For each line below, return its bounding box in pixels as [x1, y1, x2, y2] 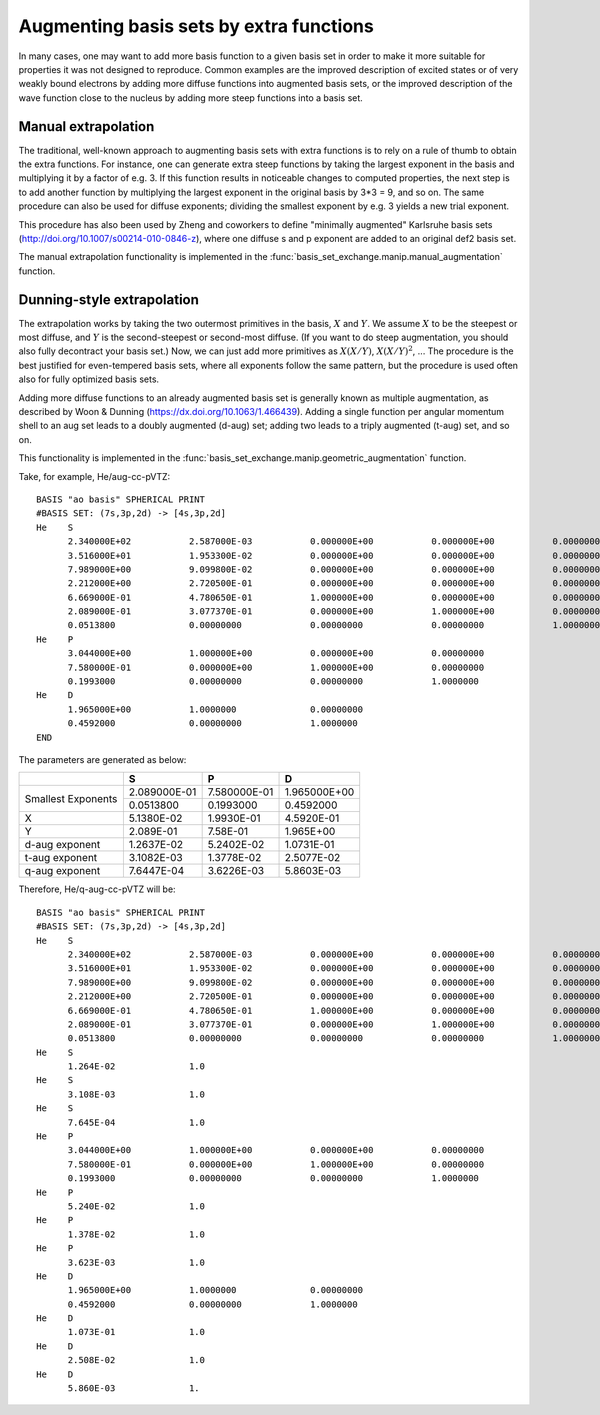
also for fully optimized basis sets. [18, 373, 160, 385]
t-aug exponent [24, 851, 98, 865]
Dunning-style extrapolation [18, 291, 200, 308]
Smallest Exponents [24, 791, 118, 805]
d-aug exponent [24, 838, 101, 852]
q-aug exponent [24, 864, 101, 878]
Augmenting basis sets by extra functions [18, 15, 374, 37]
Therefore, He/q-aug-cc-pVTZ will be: [18, 883, 176, 895]
